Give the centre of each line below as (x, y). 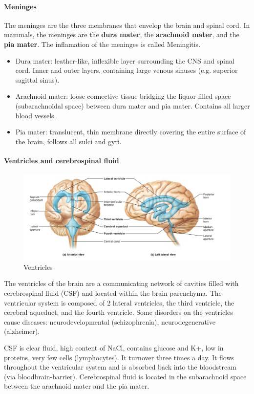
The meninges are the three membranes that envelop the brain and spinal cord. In (127, 25)
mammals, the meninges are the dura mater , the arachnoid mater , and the (122, 34)
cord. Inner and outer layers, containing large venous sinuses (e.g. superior (127, 70)
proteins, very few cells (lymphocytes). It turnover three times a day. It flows (119, 357)
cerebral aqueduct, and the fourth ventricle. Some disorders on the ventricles (118, 312)
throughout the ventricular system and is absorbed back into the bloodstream (120, 367)
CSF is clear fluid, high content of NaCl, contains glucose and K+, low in (114, 348)
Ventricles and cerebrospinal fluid (62, 160)
